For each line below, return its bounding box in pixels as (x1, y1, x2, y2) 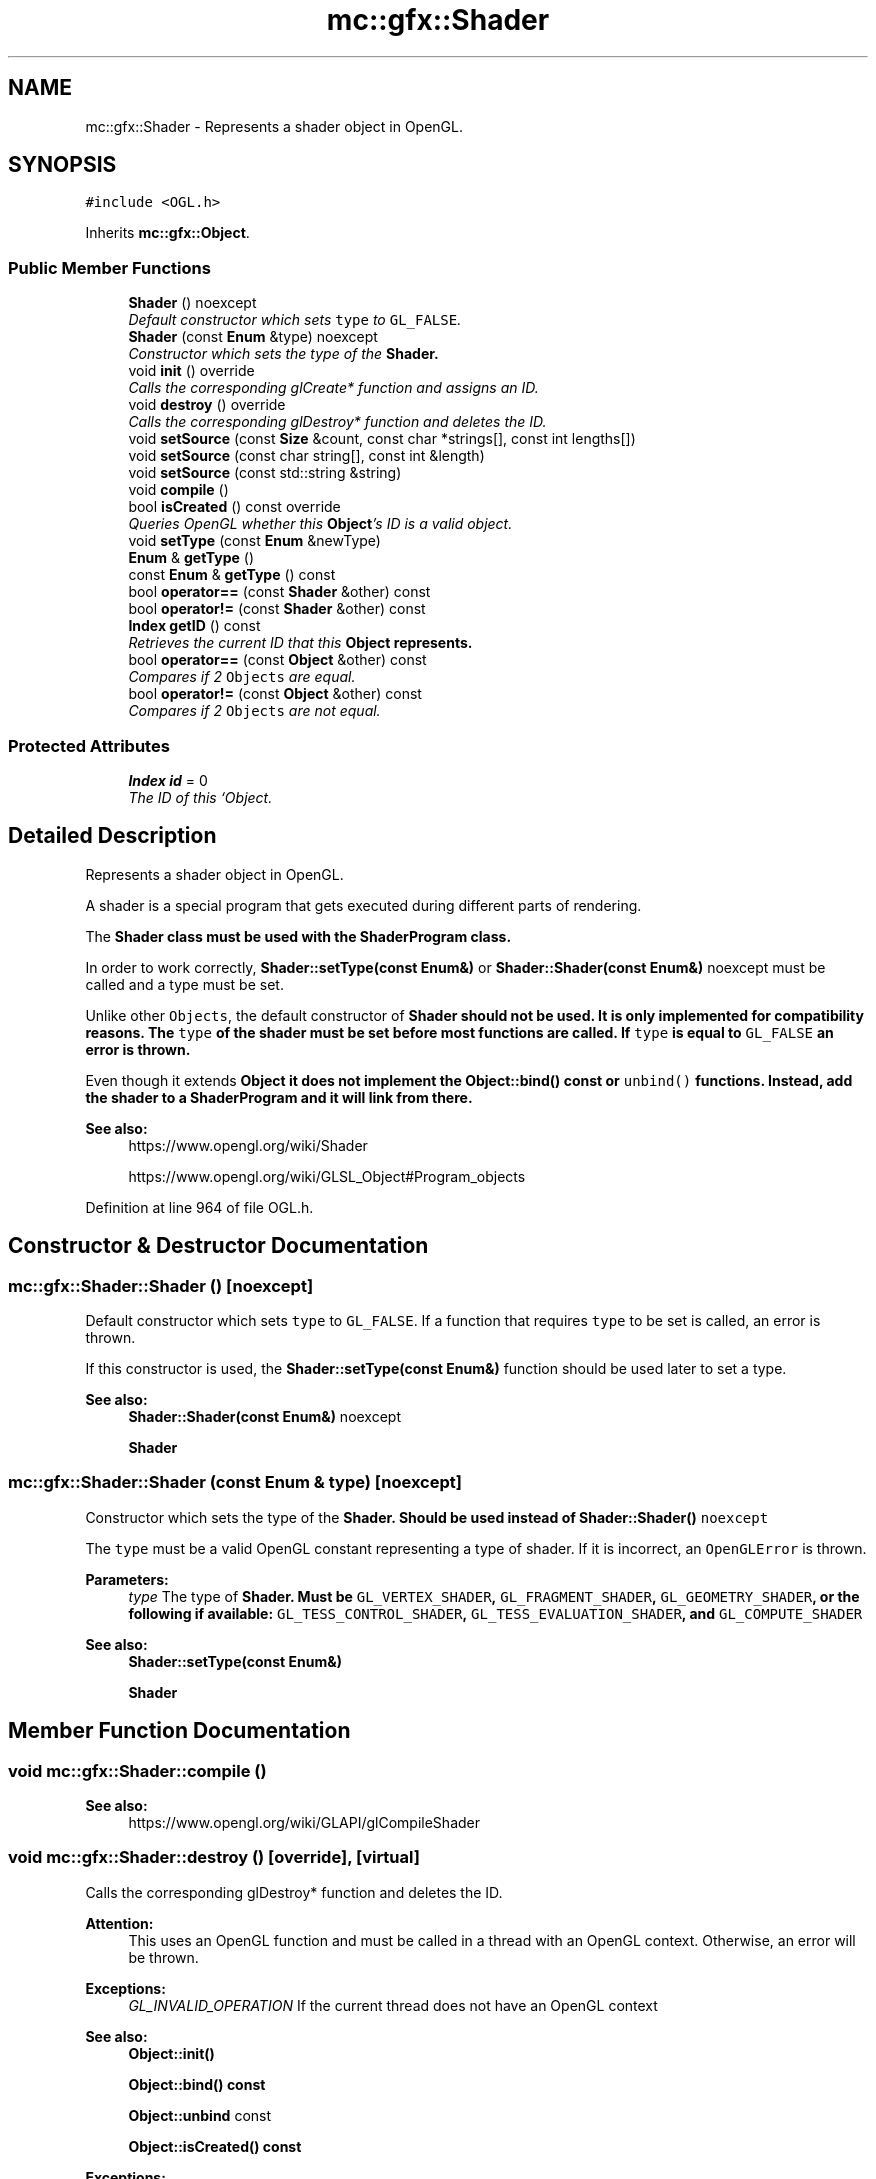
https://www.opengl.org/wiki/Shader (128, 1136, 368, 1154)
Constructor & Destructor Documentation (8, 1233, 429, 1259)
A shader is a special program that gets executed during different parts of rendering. (85, 896, 642, 914)
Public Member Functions (8, 257, 211, 278)
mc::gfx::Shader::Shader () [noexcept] (8, 1275, 314, 1296)
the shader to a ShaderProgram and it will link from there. (85, 1088, 473, 1106)
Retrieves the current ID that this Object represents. (128, 634, 473, 652)
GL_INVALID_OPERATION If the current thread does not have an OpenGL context (128, 1996, 658, 2014)
